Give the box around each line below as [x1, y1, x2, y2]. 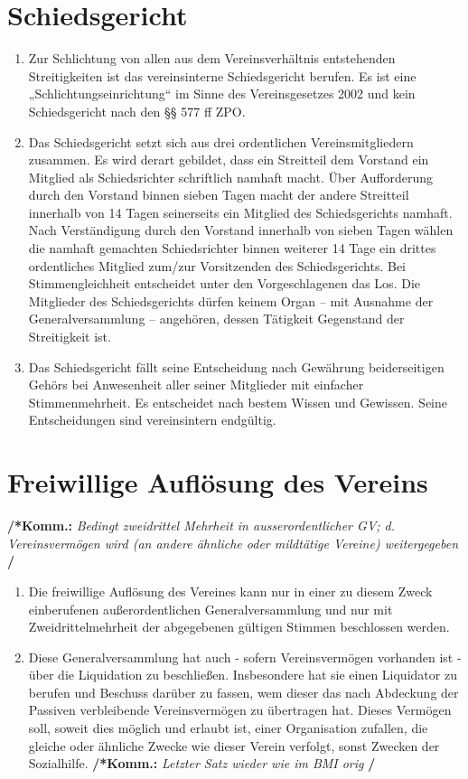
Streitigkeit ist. [28, 327, 111, 346]
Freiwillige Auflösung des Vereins [7, 464, 428, 501]
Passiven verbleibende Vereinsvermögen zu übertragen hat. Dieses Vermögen [28, 700, 452, 719]
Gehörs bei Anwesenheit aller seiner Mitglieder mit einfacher [28, 375, 364, 394]
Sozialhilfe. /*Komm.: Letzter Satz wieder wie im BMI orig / [28, 754, 376, 773]
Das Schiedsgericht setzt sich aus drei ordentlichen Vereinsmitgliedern [28, 132, 414, 151]
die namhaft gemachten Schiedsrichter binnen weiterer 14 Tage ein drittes [28, 239, 436, 258]
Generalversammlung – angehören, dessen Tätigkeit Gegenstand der [28, 309, 405, 328]
